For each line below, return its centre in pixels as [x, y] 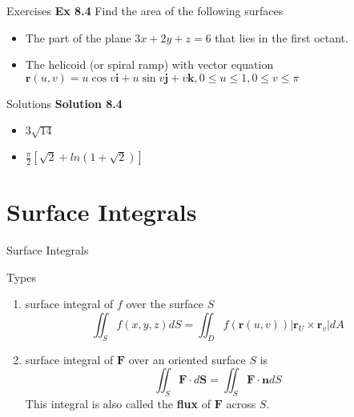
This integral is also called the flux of [118, 404]
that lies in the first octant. [282, 37]
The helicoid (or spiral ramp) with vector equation [149, 64]
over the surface [165, 304]
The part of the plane [78, 37]
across [241, 404]
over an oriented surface [187, 359]
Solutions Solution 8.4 [64, 103]
